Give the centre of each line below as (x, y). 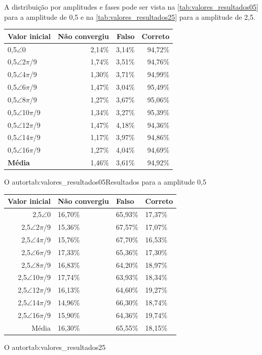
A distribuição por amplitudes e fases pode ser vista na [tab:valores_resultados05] (131, 7)
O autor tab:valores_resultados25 (55, 347)
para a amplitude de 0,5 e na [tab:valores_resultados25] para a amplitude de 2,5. (130, 16)
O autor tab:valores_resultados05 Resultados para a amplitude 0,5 (105, 182)
